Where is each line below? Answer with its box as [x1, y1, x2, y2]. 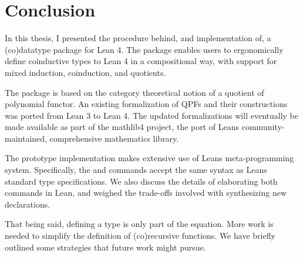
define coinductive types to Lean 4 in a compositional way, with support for [5, 55, 277, 67]
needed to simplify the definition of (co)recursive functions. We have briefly [5, 229, 275, 242]
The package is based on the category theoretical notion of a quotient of [5, 86, 264, 98]
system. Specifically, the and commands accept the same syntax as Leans [5, 163, 267, 176]
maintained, [5, 132, 47, 144]
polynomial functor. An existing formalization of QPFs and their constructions [5, 98, 288, 110]
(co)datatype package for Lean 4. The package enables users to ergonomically [5, 43, 284, 55]
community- [241, 121, 285, 133]
